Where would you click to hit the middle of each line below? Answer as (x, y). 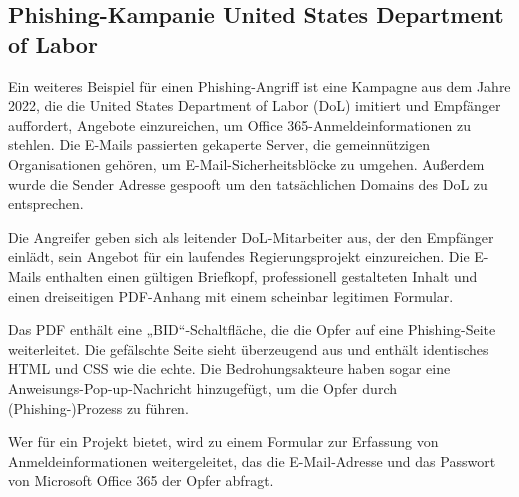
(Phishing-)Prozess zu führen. (98, 407)
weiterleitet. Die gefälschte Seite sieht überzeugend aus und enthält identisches (248, 348)
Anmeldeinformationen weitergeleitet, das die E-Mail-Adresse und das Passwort (252, 460)
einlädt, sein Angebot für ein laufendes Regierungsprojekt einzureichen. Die (239, 256)
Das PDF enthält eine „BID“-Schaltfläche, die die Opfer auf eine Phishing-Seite (252, 329)
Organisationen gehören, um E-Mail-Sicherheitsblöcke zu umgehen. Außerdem (246, 163)
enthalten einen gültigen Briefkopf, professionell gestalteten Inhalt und (261, 275)
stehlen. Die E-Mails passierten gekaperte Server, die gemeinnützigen (219, 144)
